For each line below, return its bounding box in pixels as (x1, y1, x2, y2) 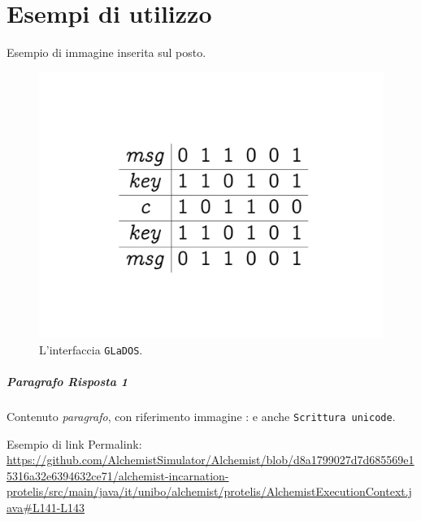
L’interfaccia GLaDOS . (39, 341, 143, 358)
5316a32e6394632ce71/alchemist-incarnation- (7, 467, 229, 484)
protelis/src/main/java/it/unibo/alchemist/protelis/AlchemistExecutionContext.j (7, 483, 412, 500)
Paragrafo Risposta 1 (7, 373, 128, 390)
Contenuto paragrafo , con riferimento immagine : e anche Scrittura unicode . (7, 408, 396, 425)
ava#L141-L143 (7, 499, 85, 516)
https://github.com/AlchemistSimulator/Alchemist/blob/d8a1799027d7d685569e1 (7, 451, 414, 468)
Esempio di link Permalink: (7, 435, 142, 452)
